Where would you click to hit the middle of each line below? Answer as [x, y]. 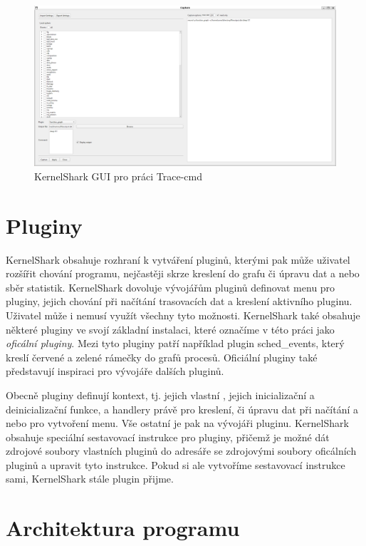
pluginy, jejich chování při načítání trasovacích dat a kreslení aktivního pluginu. [179, 301]
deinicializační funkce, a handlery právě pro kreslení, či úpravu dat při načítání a [182, 409]
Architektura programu [123, 528]
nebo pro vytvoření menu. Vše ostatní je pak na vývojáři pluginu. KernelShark [177, 423]
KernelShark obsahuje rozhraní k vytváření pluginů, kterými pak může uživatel [178, 259]
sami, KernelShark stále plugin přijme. [90, 479]
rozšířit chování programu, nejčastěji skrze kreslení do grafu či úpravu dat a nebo [183, 273]
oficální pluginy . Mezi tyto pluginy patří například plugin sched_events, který [175, 343]
